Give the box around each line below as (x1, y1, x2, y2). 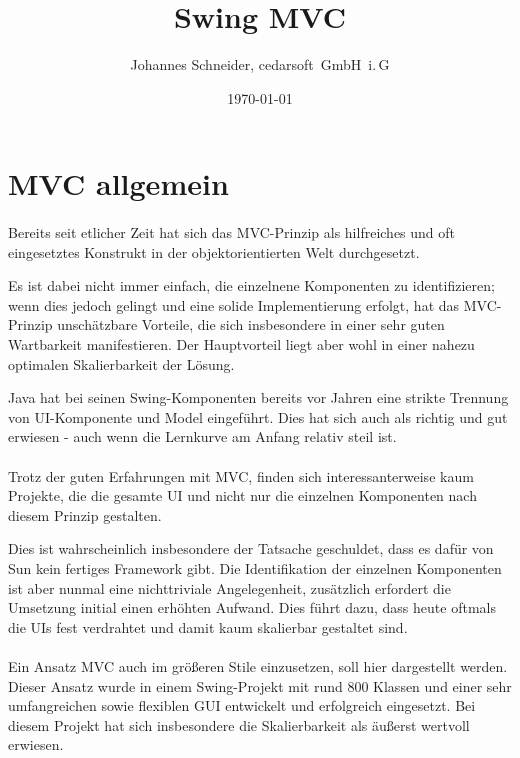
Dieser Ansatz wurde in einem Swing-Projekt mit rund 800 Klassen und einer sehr (8, 675, 512, 696)
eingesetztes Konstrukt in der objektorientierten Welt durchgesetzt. (8, 241, 420, 262)
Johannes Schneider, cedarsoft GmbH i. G (130, 54, 390, 75)
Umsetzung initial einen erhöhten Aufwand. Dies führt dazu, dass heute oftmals (8, 597, 496, 618)
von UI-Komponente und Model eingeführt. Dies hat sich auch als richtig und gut (8, 406, 508, 427)
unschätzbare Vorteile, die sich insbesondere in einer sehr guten (57, 314, 445, 335)
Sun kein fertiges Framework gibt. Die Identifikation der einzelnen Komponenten (8, 558, 502, 578)
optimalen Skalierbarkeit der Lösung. (8, 353, 235, 374)
